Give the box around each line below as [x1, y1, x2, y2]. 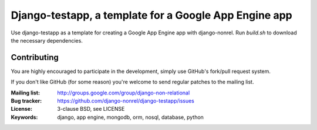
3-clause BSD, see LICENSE [57, 106, 125, 113]
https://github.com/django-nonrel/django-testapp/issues [57, 97, 195, 104]
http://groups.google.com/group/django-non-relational [57, 89, 190, 96]
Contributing [11, 52, 59, 62]
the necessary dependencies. [11, 37, 83, 44]
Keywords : [11, 114, 38, 121]
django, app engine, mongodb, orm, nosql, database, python [57, 114, 204, 121]
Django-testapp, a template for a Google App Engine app [11, 9, 293, 22]
